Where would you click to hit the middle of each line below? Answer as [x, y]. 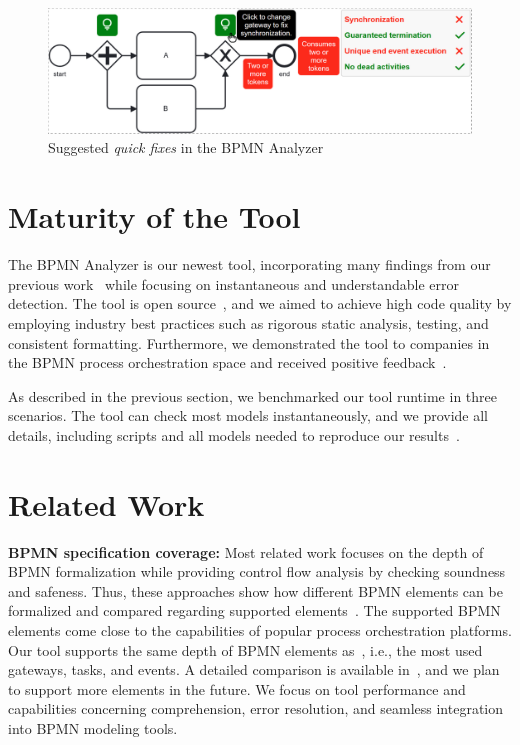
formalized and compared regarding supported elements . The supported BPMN [254, 610]
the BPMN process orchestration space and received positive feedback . [227, 362]
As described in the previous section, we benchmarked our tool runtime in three [252, 395]
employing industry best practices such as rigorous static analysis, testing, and [248, 322]
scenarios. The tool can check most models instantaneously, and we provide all [248, 415]
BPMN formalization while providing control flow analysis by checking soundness [257, 571]
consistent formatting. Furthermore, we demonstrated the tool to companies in [249, 342]
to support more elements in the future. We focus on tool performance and [237, 688]
